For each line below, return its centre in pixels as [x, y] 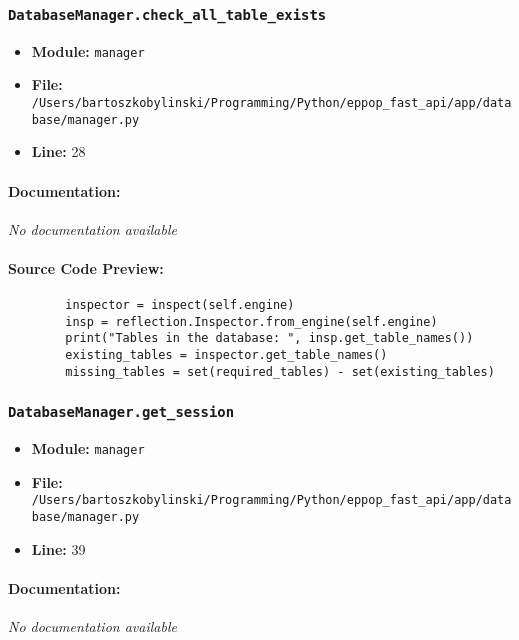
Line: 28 [58, 151]
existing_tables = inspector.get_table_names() [226, 355]
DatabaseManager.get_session [121, 412]
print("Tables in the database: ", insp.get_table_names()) [269, 338]
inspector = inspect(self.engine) [180, 305]
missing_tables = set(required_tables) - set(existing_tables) [280, 371]
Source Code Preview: [86, 267]
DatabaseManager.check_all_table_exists [167, 14]
